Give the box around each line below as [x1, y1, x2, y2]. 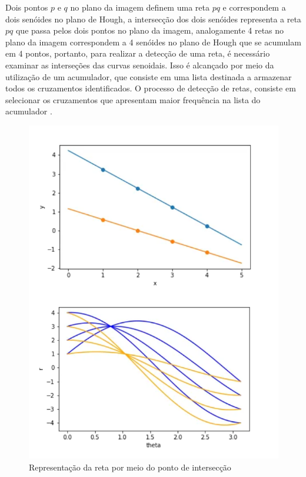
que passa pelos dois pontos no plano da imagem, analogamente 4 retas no [15, 24, 284, 37]
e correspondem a [222, 1, 286, 13]
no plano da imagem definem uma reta [70, 1, 209, 13]
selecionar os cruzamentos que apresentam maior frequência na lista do [5, 93, 261, 106]
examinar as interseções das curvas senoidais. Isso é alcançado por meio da [5, 58, 274, 71]
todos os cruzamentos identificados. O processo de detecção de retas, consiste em [5, 82, 296, 94]
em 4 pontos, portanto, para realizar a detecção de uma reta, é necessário [5, 47, 270, 60]
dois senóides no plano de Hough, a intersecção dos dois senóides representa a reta [5, 12, 301, 25]
